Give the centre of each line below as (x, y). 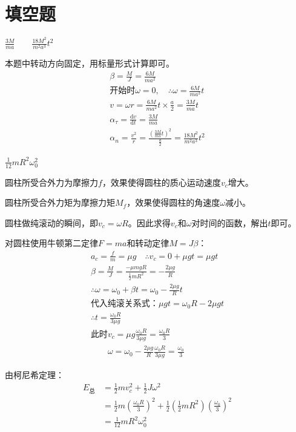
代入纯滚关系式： (124, 304)
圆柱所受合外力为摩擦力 (51, 182)
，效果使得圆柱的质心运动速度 (161, 182)
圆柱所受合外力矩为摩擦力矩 (60, 202)
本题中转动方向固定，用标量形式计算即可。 (90, 63)
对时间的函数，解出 (230, 222)
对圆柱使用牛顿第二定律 (51, 243)
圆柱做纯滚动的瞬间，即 (51, 222)
